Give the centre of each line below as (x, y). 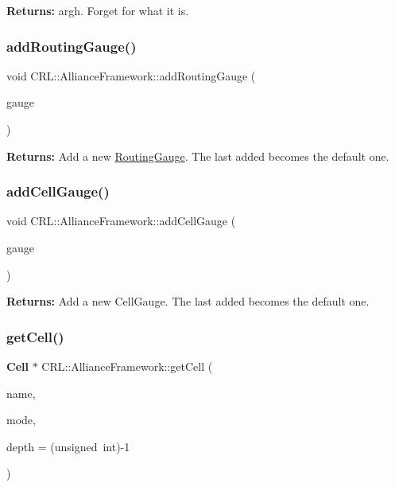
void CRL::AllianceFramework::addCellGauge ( (121, 221)
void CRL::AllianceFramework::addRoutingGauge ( (131, 75)
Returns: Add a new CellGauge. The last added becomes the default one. (188, 301)
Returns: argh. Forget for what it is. (98, 10)
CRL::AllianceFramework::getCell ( (127, 366)
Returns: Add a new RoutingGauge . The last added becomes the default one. (198, 156)
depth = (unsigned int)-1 (68, 446)
